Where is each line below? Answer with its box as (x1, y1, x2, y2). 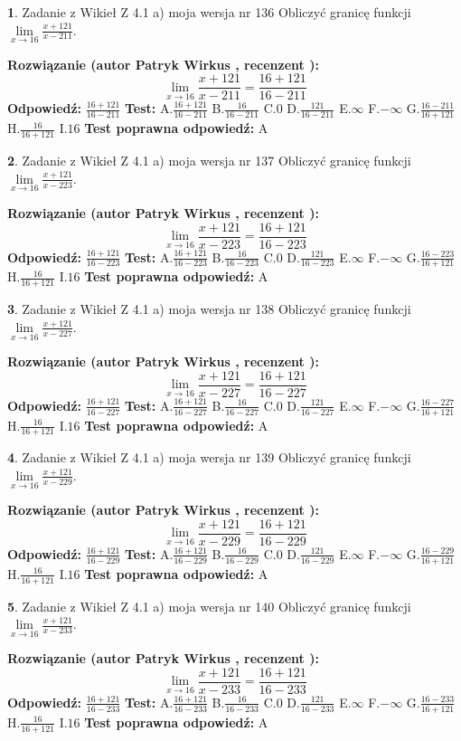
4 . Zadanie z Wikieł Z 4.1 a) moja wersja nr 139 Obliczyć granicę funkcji (7, 448, 411, 467)
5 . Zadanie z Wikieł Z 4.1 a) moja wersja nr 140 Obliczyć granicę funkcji (7, 596, 411, 615)
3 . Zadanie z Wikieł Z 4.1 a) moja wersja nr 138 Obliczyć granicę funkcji (7, 299, 411, 318)
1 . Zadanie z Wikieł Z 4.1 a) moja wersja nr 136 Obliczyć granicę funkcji (7, 3, 411, 21)
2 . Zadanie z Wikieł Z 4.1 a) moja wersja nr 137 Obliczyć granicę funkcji (7, 151, 411, 170)
